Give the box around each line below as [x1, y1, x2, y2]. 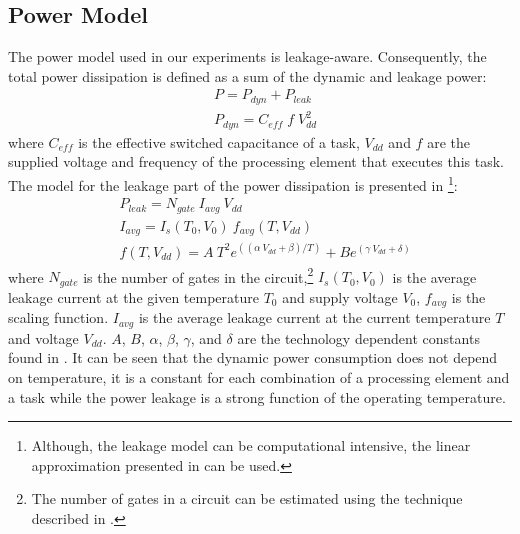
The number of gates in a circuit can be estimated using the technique [31, 488, 463, 509]
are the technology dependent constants [237, 327, 480, 348]
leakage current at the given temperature [8, 286, 259, 307]
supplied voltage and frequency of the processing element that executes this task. [8, 151, 504, 172]
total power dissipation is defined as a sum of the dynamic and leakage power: [8, 65, 487, 86]
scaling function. [8, 307, 109, 328]
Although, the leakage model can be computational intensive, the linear [31, 435, 471, 456]
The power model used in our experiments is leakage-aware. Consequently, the [8, 46, 487, 67]
